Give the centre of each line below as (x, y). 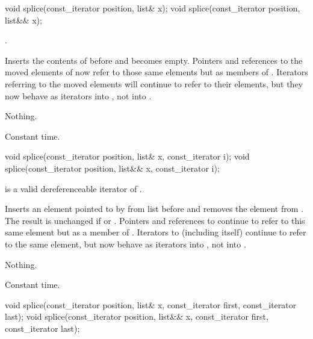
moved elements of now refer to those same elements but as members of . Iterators (156, 72)
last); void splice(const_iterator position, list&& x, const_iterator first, (137, 316)
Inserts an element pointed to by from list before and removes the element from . (154, 209)
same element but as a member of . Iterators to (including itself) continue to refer (156, 232)
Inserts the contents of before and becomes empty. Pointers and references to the (154, 60)
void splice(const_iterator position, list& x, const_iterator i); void (127, 156)
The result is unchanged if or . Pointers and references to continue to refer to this (155, 220)
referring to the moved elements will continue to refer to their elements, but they (154, 83)
